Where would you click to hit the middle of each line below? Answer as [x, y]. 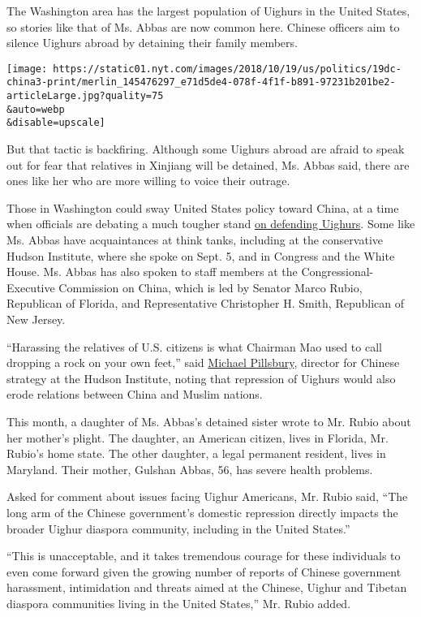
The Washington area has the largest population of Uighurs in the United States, [208, 11]
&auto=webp [36, 109]
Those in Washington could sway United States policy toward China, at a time [203, 207]
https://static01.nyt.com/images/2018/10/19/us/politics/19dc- [227, 69]
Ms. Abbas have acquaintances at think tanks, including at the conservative [195, 240]
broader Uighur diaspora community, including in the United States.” [178, 528]
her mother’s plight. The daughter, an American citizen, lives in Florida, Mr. [198, 437]
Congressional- [337, 272]
